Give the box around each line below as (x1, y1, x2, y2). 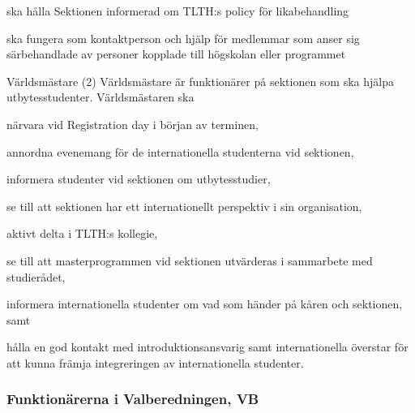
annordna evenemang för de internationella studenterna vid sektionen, (6, 143, 354, 160)
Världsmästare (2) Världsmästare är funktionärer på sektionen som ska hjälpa (6, 72, 394, 89)
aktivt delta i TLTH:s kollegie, (6, 225, 158, 242)
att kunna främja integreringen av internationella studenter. (6, 354, 304, 371)
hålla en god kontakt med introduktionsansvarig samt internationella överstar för (6, 338, 409, 355)
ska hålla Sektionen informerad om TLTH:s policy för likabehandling (6, 2, 349, 19)
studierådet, (6, 268, 66, 285)
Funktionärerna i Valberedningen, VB (6, 389, 259, 409)
